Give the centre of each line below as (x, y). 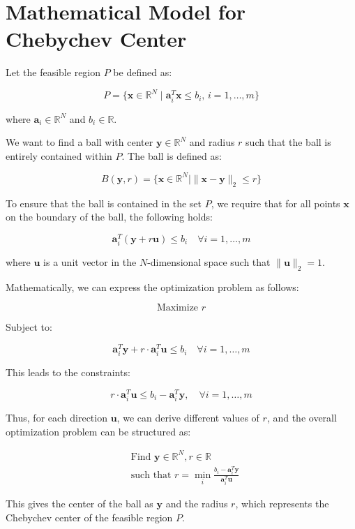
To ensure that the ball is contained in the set (104, 203)
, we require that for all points (275, 203)
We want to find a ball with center (80, 142)
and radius (212, 142)
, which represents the (282, 503)
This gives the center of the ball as (80, 503)
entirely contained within (59, 155)
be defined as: (143, 72)
